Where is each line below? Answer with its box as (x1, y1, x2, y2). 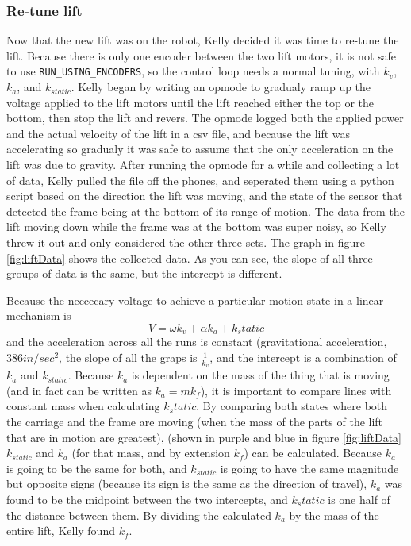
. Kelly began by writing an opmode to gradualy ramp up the (71, 79, 371, 95)
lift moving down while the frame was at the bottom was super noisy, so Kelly (6, 218, 386, 235)
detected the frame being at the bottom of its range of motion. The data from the (6, 202, 405, 219)
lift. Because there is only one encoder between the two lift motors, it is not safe (6, 47, 397, 63)
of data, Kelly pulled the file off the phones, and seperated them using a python (6, 171, 394, 188)
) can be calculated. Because (244, 444, 382, 461)
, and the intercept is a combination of (209, 349, 397, 366)
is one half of (328, 491, 390, 507)
